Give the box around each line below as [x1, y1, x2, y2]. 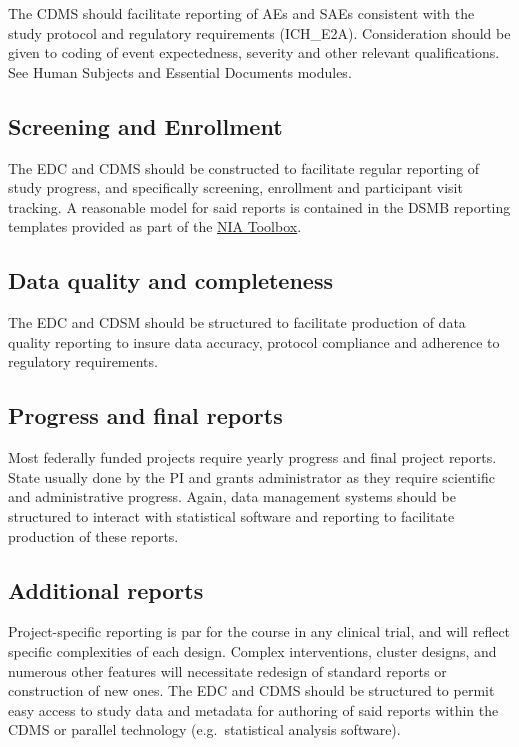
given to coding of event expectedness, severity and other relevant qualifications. [8, 42, 500, 63]
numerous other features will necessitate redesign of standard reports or [8, 660, 447, 681]
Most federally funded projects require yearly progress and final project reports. [8, 447, 497, 468]
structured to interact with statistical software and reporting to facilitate [8, 505, 455, 526]
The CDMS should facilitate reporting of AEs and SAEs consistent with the [8, 3, 475, 23]
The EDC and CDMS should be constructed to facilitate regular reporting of [8, 157, 480, 178]
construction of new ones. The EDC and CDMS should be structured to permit [8, 680, 495, 701]
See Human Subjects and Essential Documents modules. [8, 61, 352, 82]
